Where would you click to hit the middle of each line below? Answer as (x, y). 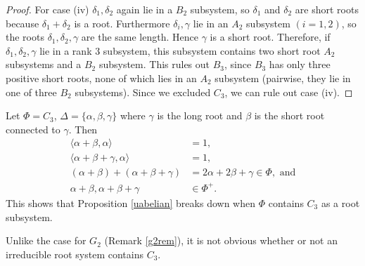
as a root (340, 202)
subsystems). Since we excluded (143, 92)
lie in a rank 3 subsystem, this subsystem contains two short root (180, 50)
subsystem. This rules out (154, 64)
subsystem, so (220, 9)
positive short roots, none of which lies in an (101, 78)
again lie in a (145, 9)
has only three (300, 64)
